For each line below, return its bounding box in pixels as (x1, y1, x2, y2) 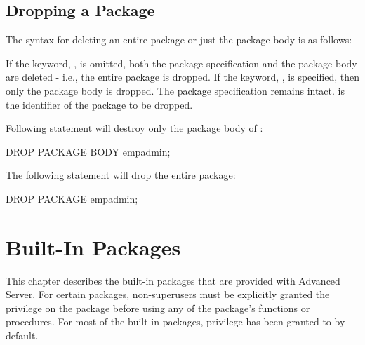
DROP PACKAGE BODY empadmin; (6, 144, 171, 158)
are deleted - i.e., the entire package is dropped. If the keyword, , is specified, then (6, 69, 359, 84)
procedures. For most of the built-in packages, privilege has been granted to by (6, 314, 345, 329)
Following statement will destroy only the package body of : (6, 121, 263, 135)
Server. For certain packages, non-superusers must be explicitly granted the (6, 287, 330, 302)
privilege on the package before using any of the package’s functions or (6, 300, 310, 315)
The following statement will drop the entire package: (6, 168, 236, 182)
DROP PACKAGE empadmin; (6, 191, 138, 205)
